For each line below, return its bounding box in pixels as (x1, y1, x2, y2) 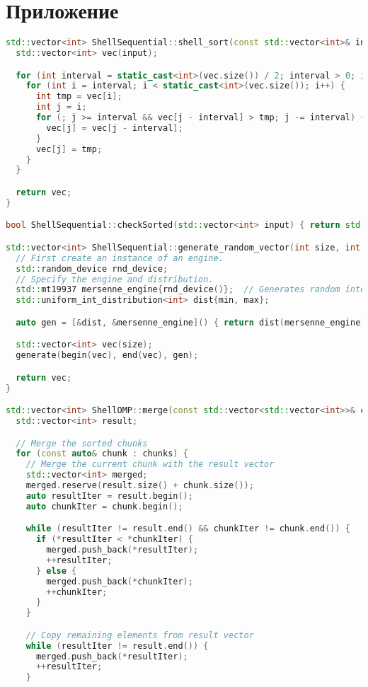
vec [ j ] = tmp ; (35, 144, 103, 154)
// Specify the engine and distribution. (16, 274, 214, 284)
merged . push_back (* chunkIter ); (46, 576, 193, 587)
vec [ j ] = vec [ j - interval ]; (46, 122, 183, 133)
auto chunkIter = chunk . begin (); (25, 501, 183, 512)
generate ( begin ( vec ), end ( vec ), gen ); (16, 350, 199, 361)
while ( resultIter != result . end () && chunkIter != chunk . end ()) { (25, 524, 350, 534)
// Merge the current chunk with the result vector (25, 459, 275, 470)
